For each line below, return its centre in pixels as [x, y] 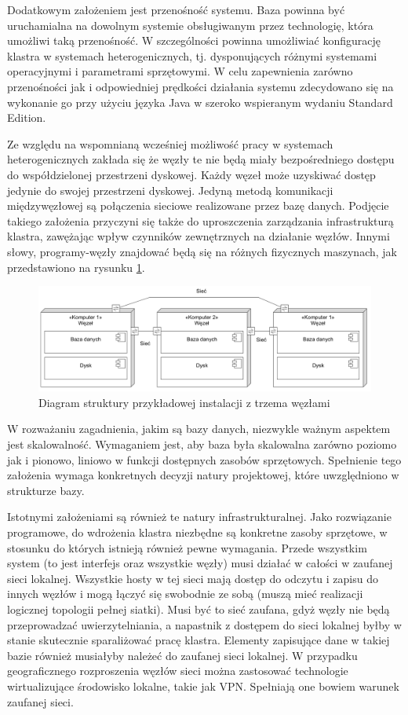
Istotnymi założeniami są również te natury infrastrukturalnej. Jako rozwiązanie [199, 517]
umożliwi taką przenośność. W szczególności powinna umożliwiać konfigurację [194, 40]
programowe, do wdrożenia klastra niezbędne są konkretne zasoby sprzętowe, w [197, 532]
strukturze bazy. [46, 490]
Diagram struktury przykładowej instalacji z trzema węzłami [184, 402]
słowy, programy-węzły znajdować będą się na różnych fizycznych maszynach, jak [202, 251]
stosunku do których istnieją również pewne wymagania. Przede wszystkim [187, 547]
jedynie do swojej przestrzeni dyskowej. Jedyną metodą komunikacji [170, 190]
